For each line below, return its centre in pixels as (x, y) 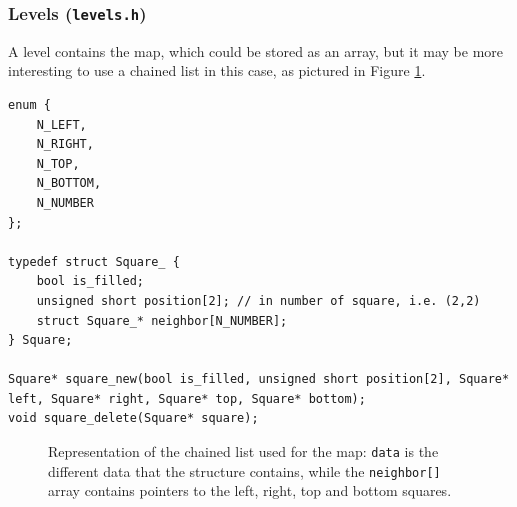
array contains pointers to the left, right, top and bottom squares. (250, 490)
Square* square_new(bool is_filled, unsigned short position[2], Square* (259, 379)
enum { (29, 104)
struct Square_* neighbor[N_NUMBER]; (162, 320)
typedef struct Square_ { (94, 261)
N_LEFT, (61, 124)
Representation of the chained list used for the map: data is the (243, 451)
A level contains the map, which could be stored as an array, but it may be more (256, 50)
